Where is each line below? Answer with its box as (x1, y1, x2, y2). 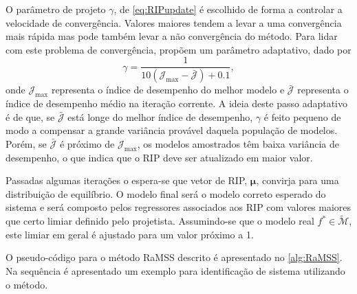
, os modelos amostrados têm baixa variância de (137, 136, 339, 150)
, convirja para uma (256, 173, 339, 188)
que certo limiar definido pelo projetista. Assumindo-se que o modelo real (6, 214, 314, 228)
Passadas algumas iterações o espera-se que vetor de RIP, (6, 173, 248, 188)
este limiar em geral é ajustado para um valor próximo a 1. (6, 227, 254, 241)
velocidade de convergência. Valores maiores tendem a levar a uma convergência (6, 15, 342, 30)
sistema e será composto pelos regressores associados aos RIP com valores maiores (6, 200, 351, 214)
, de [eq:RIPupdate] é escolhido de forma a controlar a (113, 2, 343, 16)
